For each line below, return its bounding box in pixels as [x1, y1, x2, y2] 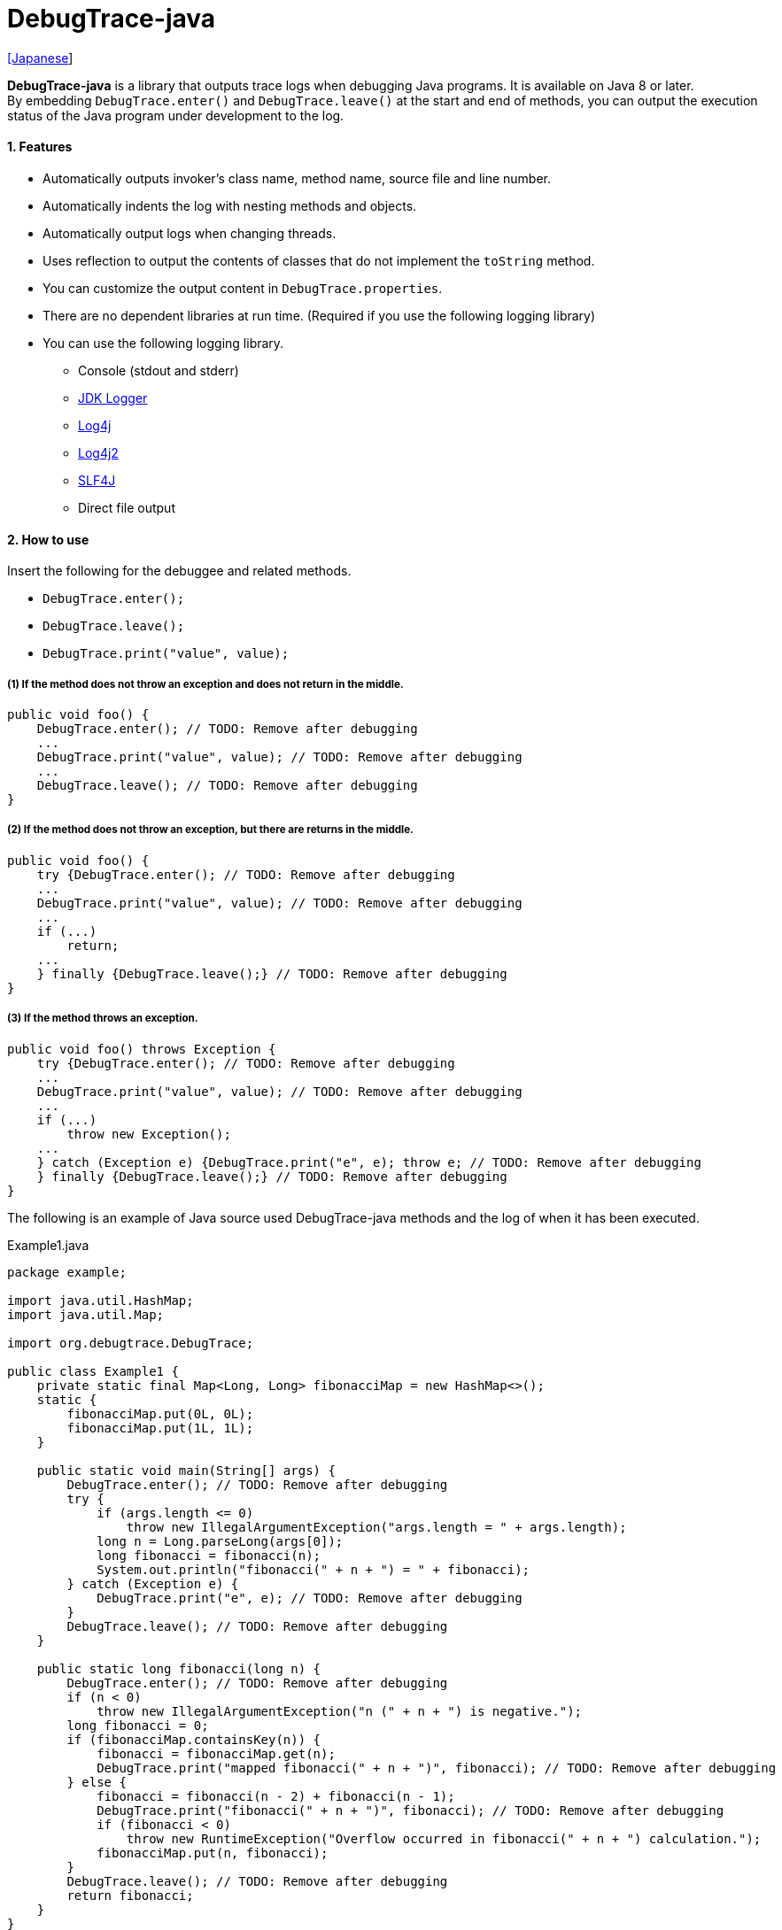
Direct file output [78, 499, 175, 515]
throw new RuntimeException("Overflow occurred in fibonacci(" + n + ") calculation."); [126, 1831, 762, 1846]
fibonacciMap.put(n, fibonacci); [97, 1845, 329, 1860]
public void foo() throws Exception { [7, 1041, 276, 1056]
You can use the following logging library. [43, 335, 284, 351]
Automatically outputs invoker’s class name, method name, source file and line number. [43, 170, 552, 186]
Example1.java [7, 1237, 89, 1253]
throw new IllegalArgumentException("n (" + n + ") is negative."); [97, 1703, 583, 1718]
